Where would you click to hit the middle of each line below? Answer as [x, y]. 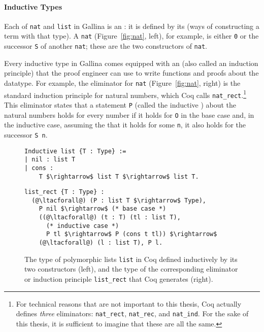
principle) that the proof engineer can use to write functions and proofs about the [131, 73]
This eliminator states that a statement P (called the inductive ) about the [120, 104]
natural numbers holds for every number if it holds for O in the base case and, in [129, 114]
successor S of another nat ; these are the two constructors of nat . [106, 46]
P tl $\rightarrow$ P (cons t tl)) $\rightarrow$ [131, 234]
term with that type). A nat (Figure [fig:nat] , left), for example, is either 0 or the [131, 36]
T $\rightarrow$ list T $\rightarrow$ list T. [119, 176]
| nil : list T [50, 160]
